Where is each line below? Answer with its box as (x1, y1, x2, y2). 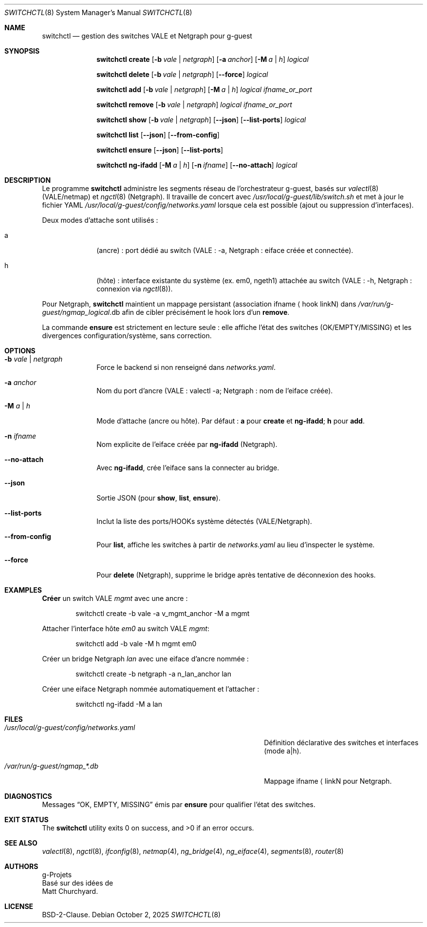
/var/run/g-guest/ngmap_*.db (4, 762, 98, 770)
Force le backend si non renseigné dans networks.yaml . (96, 363, 276, 371)
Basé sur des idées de (42, 879, 113, 887)
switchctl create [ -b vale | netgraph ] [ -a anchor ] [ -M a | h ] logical (96, 55, 309, 63)
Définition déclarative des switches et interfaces (264, 738, 419, 747)
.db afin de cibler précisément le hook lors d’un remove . (110, 308, 290, 316)
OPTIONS (4, 347, 36, 355)
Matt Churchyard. (42, 887, 98, 895)
